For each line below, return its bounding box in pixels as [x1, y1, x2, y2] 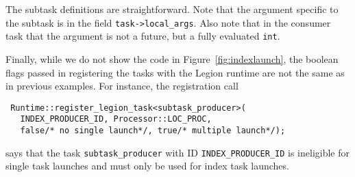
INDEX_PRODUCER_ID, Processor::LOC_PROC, [20, 114, 212, 124]
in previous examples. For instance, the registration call [5, 79, 238, 93]
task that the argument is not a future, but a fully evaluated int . [5, 29, 280, 43]
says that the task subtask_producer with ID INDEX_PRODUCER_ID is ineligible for [5, 145, 350, 159]
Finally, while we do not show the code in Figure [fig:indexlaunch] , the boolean [5, 51, 339, 66]
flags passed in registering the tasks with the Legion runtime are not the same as [5, 65, 345, 79]
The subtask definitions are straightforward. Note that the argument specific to [5, 2, 339, 16]
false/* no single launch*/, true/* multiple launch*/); [20, 126, 286, 135]
